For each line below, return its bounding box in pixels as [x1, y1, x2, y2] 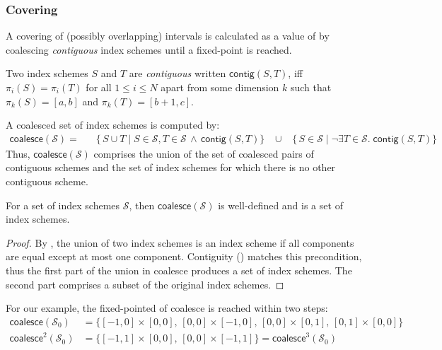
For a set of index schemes [6, 197, 120, 212]
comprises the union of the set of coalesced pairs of [93, 146, 314, 161]
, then [129, 197, 155, 212]
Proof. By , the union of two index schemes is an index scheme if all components [6, 235, 354, 250]
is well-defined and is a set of [218, 197, 343, 212]
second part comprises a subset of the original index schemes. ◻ [6, 276, 284, 291]
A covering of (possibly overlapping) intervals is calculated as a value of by [6, 28, 330, 43]
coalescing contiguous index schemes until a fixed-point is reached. [6, 42, 292, 57]
